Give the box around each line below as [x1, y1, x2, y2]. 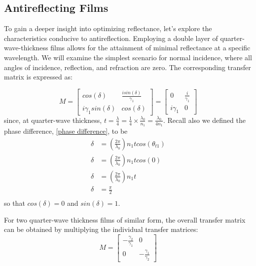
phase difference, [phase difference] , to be [4, 126, 128, 136]
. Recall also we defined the [163, 114, 246, 125]
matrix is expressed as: [4, 72, 73, 82]
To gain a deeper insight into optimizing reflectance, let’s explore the [4, 23, 212, 34]
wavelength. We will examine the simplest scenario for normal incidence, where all [4, 52, 252, 62]
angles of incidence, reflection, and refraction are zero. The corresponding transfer [4, 62, 251, 72]
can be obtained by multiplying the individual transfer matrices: [4, 224, 198, 234]
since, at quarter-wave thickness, [4, 114, 102, 125]
